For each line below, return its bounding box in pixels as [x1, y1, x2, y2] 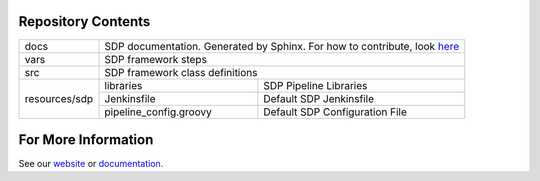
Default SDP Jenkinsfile [263, 91, 375, 105]
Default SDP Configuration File [263, 105, 407, 119]
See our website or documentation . [18, 158, 164, 170]
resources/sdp [24, 91, 94, 105]
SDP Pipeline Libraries [263, 78, 368, 92]
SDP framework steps [104, 52, 207, 66]
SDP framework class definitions [104, 65, 258, 79]
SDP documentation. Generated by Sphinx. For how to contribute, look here [104, 39, 460, 53]
